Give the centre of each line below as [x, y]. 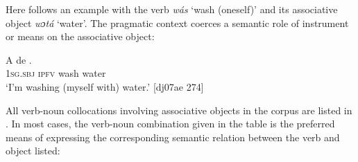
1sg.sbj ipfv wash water [56, 73]
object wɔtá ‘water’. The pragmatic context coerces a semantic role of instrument [177, 22]
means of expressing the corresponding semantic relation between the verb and [173, 137]
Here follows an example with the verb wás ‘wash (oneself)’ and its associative [172, 9]
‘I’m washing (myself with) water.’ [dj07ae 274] [105, 86]
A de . [19, 59]
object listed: [33, 151]
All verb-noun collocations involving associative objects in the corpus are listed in [179, 110]
